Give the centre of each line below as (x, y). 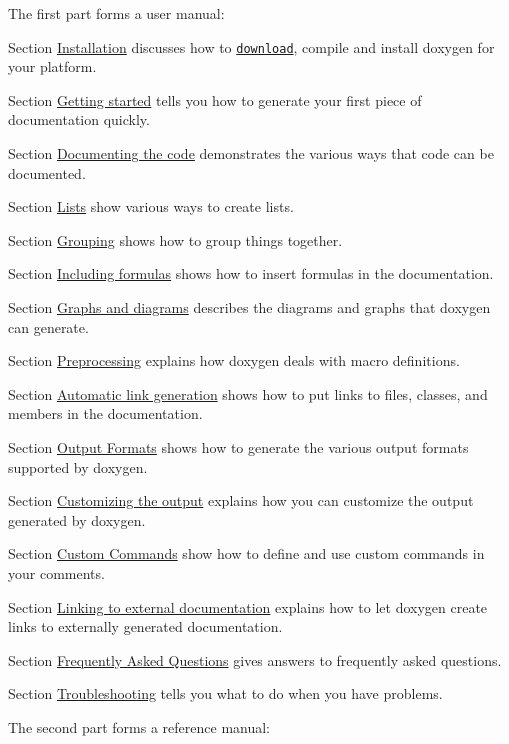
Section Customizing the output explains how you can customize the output (241, 500)
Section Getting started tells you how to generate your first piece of (215, 99)
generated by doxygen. (77, 519)
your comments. (56, 572)
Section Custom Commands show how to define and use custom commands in (246, 553)
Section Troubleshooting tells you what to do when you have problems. (225, 693)
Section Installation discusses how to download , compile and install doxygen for (251, 46)
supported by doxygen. (78, 466)
